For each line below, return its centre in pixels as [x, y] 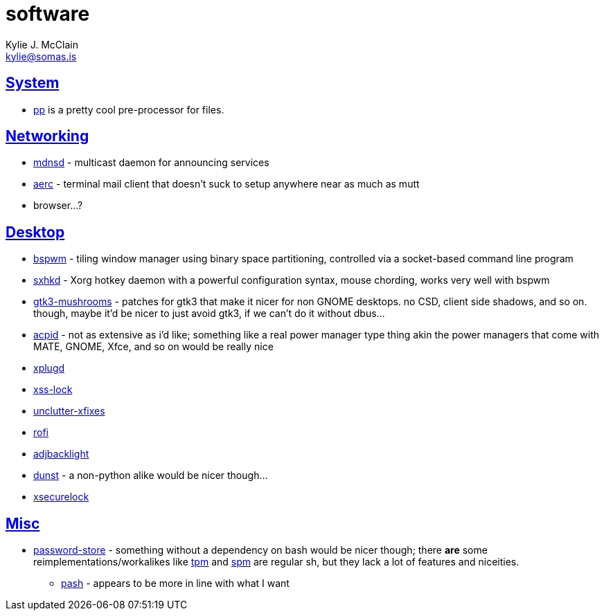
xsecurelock [61, 497]
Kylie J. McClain [42, 44]
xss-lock [53, 390]
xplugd [49, 368]
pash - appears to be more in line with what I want [175, 583]
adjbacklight [61, 454]
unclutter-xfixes [69, 411]
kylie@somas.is [41, 56]
